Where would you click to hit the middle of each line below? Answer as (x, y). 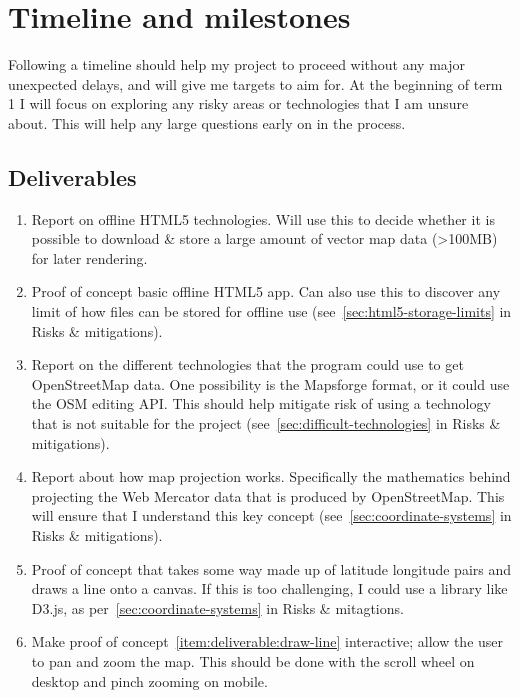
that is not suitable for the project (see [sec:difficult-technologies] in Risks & (266, 423)
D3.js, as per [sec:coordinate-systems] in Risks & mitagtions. (217, 607)
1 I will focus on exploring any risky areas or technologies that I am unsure (238, 103)
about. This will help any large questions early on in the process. (207, 122)
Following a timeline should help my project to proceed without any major (236, 64)
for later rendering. (89, 257)
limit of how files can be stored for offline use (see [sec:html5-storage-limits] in (271, 311)
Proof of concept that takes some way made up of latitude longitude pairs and (271, 568)
